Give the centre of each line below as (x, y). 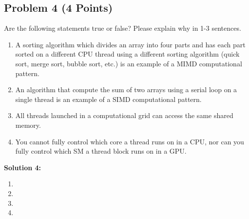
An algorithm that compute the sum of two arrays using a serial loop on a (126, 90)
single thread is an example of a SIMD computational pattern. (108, 99)
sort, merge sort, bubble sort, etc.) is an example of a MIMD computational (129, 63)
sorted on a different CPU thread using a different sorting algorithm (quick (127, 54)
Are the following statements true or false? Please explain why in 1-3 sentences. (123, 28)
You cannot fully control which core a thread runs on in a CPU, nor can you (130, 141)
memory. (28, 125)
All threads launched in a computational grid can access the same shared (124, 115)
